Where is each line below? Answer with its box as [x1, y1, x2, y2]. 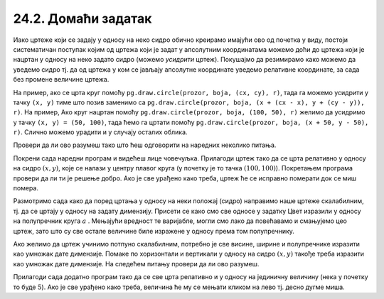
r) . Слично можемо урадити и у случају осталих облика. [13, 128, 188, 136]
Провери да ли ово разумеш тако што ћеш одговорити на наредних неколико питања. [13, 141, 277, 149]
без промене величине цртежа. [13, 75, 110, 84]
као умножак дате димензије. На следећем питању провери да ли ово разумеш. [13, 259, 260, 268]
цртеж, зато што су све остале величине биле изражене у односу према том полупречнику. [13, 227, 295, 235]
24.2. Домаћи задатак [13, 11, 152, 26]
